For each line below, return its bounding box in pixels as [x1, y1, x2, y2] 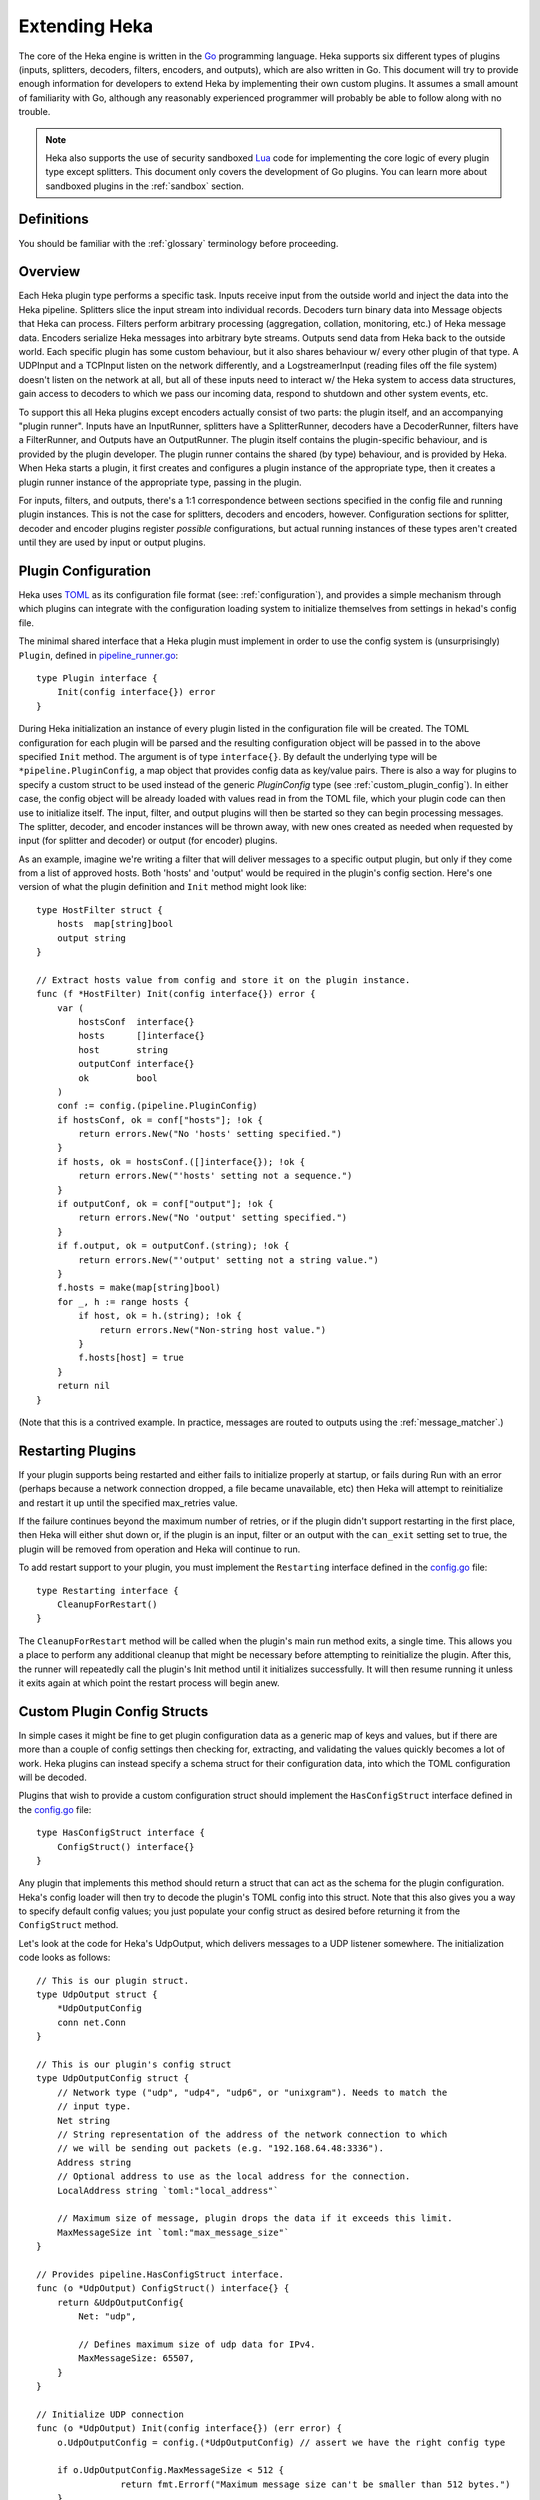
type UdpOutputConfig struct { [36, 2073, 190, 2084]
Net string [56, 2115, 111, 2126]
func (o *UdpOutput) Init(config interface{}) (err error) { [36, 2423, 342, 2434]
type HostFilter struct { [36, 904, 164, 915]
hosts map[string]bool [56, 918, 174, 930]
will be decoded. [18, 1771, 87, 1783]
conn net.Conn [56, 2016, 127, 2028]
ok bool [78, 1072, 158, 1084]
